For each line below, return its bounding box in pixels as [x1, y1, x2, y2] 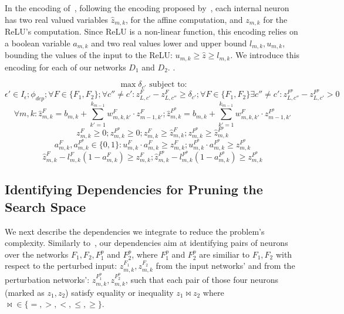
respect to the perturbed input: [5, 259, 117, 272]
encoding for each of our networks [5, 60, 126, 73]
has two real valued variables [5, 13, 108, 25]
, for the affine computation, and [126, 13, 243, 25]
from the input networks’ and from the [156, 259, 295, 272]
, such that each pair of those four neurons [125, 274, 278, 286]
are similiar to [199, 248, 249, 260]
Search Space [5, 197, 86, 215]
